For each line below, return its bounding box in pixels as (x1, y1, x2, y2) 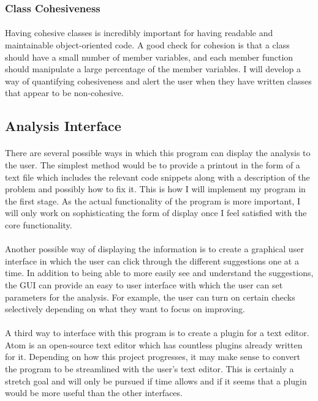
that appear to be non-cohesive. (5, 86, 124, 99)
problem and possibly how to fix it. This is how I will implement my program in (5, 182, 306, 195)
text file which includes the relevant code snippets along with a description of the (5, 170, 310, 183)
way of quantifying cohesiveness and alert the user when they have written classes (5, 74, 312, 87)
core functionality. (5, 218, 72, 231)
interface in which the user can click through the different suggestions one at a (5, 254, 299, 267)
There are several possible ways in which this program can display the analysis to (5, 146, 311, 159)
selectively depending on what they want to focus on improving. (5, 302, 245, 315)
